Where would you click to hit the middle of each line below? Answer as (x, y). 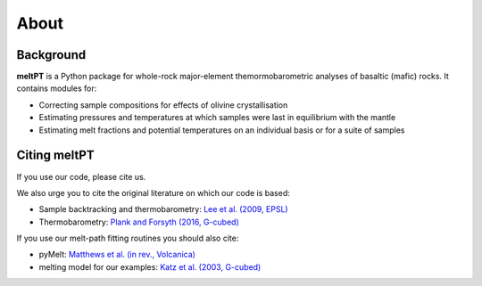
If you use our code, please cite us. (81, 176)
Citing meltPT (55, 155)
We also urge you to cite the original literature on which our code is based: (153, 192)
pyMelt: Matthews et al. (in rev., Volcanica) (117, 255)
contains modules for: (57, 88)
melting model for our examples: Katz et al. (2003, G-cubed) (150, 266)
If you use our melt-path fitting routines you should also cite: (128, 238)
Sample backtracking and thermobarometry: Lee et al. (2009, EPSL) (164, 209)
